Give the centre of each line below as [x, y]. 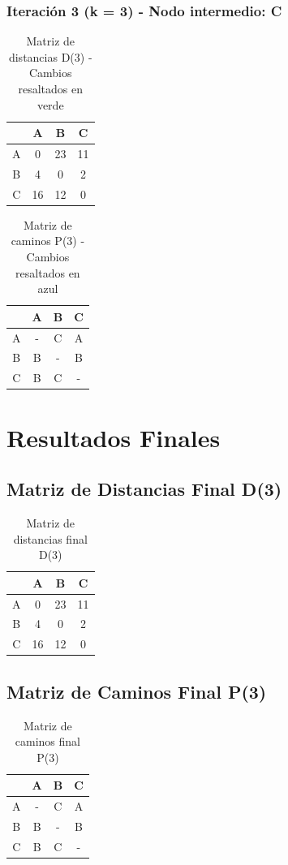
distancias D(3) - [50, 56]
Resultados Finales [114, 437]
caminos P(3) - [48, 241]
